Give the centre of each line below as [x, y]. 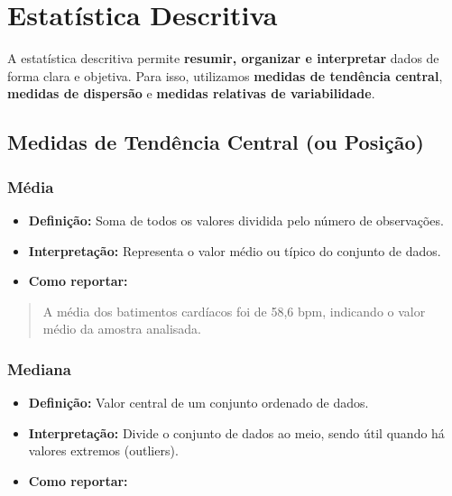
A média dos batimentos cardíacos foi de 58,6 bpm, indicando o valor [234, 311]
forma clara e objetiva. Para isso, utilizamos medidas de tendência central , [225, 75]
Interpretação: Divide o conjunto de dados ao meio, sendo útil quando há [236, 432]
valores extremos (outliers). [103, 450]
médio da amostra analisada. [122, 329]
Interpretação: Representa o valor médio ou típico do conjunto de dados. [235, 250]
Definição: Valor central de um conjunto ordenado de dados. [198, 403]
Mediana [39, 368]
